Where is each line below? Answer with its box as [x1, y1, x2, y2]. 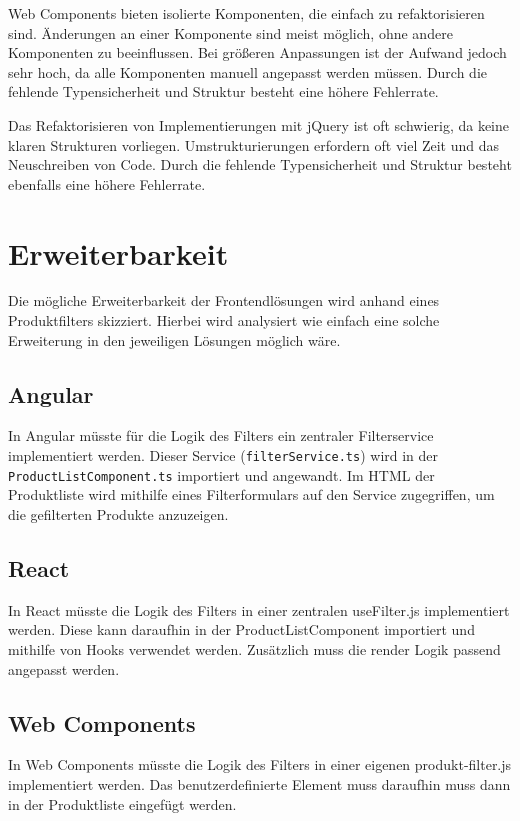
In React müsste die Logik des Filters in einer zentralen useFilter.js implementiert [8, 599, 510, 620]
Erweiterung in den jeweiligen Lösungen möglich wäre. [8, 329, 341, 350]
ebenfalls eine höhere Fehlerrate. [8, 173, 206, 194]
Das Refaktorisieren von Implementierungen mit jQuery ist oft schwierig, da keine [8, 114, 509, 135]
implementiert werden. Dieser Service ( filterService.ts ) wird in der [8, 445, 439, 466]
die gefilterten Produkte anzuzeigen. [8, 503, 229, 524]
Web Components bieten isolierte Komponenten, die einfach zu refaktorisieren [8, 3, 485, 23]
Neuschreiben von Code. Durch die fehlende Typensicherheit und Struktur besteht [8, 154, 512, 175]
